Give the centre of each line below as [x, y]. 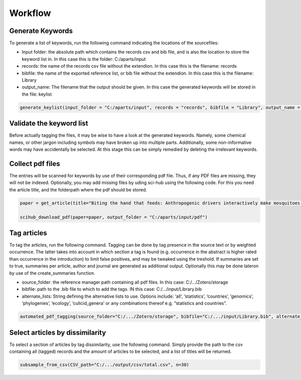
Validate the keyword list [49, 124]
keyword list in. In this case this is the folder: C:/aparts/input [84, 59]
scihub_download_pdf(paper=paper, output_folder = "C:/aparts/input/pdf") [114, 217]
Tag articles [28, 233]
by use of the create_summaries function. [52, 273]
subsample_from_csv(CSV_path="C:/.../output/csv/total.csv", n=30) [105, 365]
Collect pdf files [35, 164]
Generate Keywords [41, 31]
